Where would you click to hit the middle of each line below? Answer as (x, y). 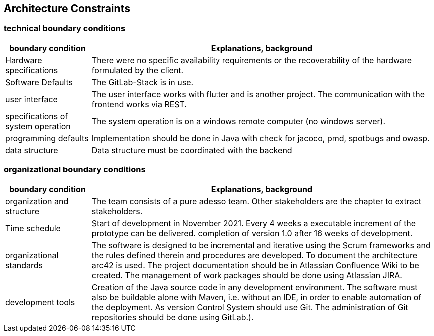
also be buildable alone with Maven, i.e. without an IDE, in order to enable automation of (256, 297)
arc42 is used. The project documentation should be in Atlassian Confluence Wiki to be (255, 265)
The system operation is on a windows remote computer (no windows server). (238, 121)
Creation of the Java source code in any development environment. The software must (254, 287)
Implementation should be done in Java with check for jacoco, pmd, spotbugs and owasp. (260, 138)
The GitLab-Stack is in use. (142, 82)
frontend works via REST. (139, 104)
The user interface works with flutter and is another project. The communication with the (258, 94)
